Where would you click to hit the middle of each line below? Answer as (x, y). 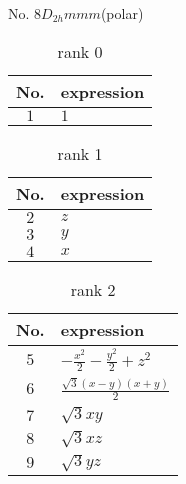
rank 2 (93, 289)
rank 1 (80, 153)
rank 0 (80, 51)
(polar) (122, 13)
